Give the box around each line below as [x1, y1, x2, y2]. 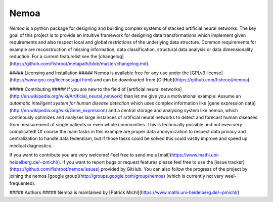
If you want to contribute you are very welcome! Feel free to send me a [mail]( [9, 152, 172, 158]
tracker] [228, 159, 245, 165]
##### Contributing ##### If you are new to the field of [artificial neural [9, 86, 160, 92]
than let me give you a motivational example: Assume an [124, 93, 241, 99]
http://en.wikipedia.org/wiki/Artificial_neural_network [11, 93, 121, 99]
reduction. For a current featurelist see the [9, 54, 98, 60]
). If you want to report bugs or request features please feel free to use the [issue [58, 159, 227, 165]
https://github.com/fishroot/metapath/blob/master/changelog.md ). [11, 61, 150, 67]
